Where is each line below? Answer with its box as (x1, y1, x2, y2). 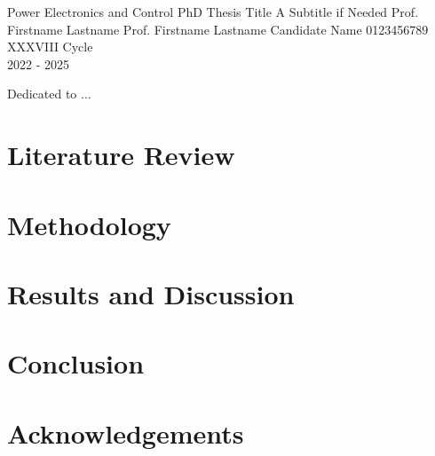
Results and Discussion (7, 275, 295, 311)
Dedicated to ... (7, 84, 91, 103)
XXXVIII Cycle (7, 37, 93, 56)
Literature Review (7, 137, 235, 173)
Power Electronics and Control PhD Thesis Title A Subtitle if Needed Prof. (7, 3, 419, 20)
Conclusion (7, 345, 145, 381)
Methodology (7, 206, 171, 242)
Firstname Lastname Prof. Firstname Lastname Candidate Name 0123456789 (7, 20, 429, 38)
